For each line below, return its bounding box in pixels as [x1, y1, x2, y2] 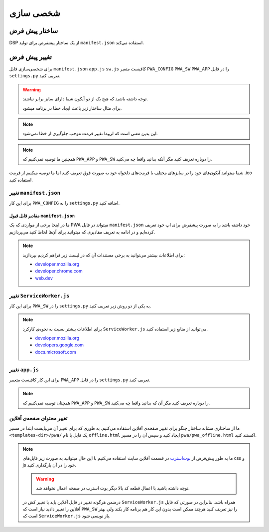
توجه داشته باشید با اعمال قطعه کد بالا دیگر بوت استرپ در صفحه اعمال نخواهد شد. [36, 485, 190, 491]
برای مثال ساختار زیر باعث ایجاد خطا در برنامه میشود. [22, 105, 122, 111]
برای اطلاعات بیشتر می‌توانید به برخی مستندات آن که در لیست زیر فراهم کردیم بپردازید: [22, 252, 185, 258]
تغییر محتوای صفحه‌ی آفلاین [9, 415, 68, 422]
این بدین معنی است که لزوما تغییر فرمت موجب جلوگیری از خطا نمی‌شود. [22, 130, 158, 137]
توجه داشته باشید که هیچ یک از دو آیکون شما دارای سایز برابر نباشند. [22, 96, 148, 102]
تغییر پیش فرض [9, 52, 52, 61]
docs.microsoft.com [35, 349, 77, 355]
